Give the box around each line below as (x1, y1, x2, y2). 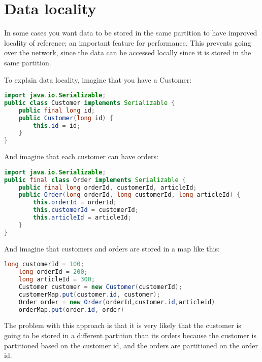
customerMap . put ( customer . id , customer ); (18, 291, 160, 298)
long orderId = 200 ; (18, 268, 88, 276)
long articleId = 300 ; (18, 276, 95, 283)
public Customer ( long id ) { (18, 114, 113, 122)
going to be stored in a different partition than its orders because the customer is (4, 330, 256, 340)
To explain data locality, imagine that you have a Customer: (4, 74, 192, 85)
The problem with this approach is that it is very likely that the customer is (4, 320, 241, 331)
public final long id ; (18, 106, 95, 114)
